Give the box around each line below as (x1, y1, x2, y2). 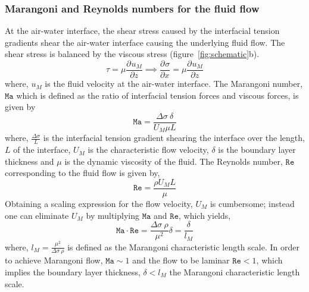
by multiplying (86, 209, 139, 221)
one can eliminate (5, 209, 69, 221)
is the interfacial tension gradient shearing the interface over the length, (43, 131, 305, 144)
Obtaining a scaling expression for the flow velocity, (5, 197, 193, 210)
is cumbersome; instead (210, 197, 295, 210)
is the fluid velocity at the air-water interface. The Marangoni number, (45, 77, 303, 90)
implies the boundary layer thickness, (5, 266, 141, 278)
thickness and (5, 155, 54, 167)
